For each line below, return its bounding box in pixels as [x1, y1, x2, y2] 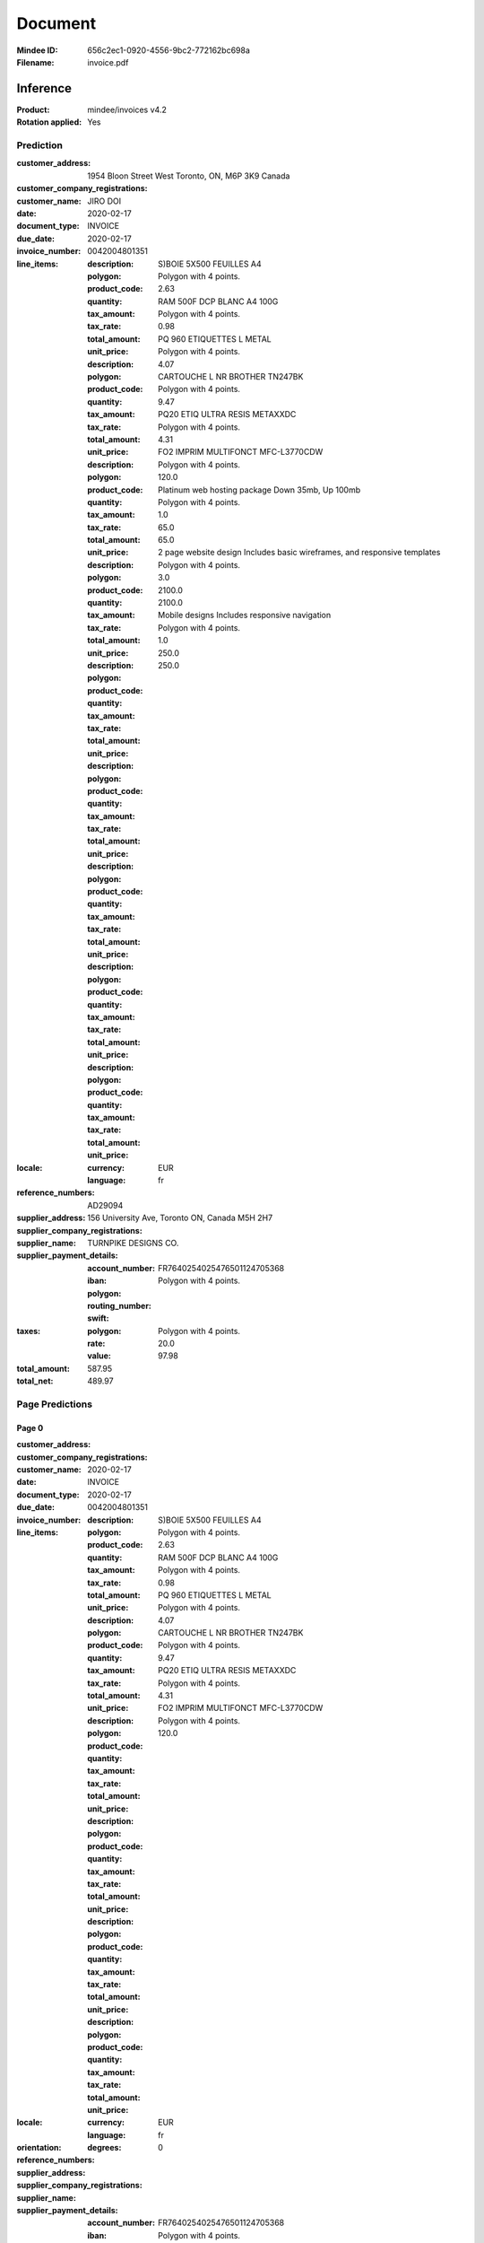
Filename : [16, 57, 55, 67]
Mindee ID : [16, 45, 58, 56]
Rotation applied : [16, 117, 82, 127]
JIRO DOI [87, 196, 121, 206]
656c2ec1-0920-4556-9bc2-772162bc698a [87, 45, 251, 56]
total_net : [16, 1375, 54, 1386]
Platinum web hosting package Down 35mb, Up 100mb [158, 484, 361, 495]
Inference [16, 81, 72, 96]
